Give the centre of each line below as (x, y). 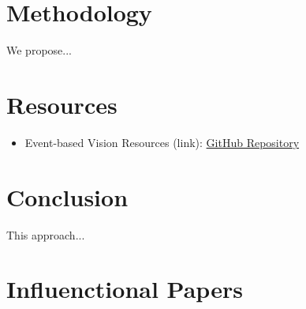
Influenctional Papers (125, 289)
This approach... (46, 234)
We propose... (39, 50)
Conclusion (67, 196)
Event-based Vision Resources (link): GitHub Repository (162, 142)
